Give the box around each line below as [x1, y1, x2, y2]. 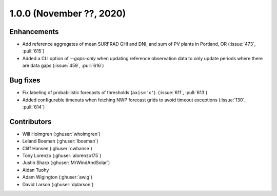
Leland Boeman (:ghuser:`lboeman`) [22, 138, 98, 144]
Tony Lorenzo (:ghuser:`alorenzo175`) [22, 152, 102, 158]
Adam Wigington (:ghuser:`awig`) [22, 174, 92, 180]
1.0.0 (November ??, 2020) [9, 8, 126, 19]
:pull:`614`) [22, 103, 45, 110]
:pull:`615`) [22, 48, 45, 54]
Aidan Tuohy [22, 167, 49, 173]
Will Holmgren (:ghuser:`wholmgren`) [22, 131, 101, 137]
